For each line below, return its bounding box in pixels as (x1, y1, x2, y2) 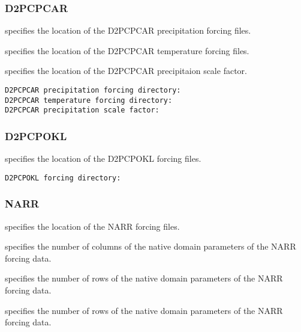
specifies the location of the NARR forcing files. (5, 220, 180, 232)
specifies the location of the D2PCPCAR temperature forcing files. (5, 44, 249, 57)
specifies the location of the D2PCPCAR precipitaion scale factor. (5, 64, 247, 77)
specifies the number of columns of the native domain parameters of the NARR (5, 240, 296, 253)
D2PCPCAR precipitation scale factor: (5, 106, 159, 115)
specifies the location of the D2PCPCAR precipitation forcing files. (5, 24, 251, 37)
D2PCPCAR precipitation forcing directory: (5, 86, 181, 94)
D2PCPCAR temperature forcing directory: (5, 96, 173, 105)
